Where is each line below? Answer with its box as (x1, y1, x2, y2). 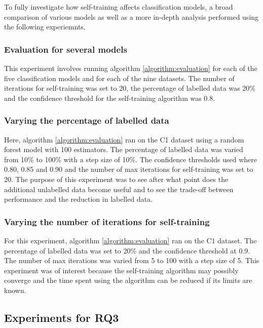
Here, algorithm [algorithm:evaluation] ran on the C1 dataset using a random (4, 134, 244, 144)
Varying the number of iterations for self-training (4, 215, 210, 228)
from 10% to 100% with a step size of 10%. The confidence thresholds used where (4, 154, 257, 164)
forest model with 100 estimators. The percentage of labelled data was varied (4, 144, 243, 155)
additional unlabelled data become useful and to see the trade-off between (4, 184, 234, 194)
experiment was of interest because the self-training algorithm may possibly (4, 265, 239, 275)
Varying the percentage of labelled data (4, 114, 169, 127)
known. (4, 284, 26, 295)
